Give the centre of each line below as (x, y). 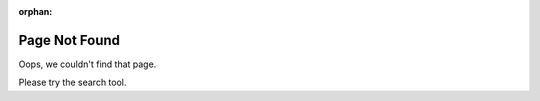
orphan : (35, 11)
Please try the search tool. (72, 82)
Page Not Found (69, 40)
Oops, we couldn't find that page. (87, 64)
